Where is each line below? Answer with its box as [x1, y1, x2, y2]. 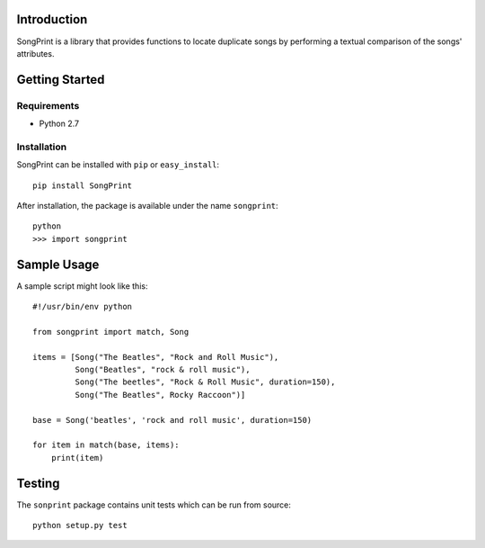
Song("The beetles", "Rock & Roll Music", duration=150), [75, 377, 336, 387]
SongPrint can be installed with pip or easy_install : [16, 159, 220, 170]
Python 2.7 [39, 118, 80, 130]
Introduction [16, 12, 88, 27]
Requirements [16, 99, 80, 112]
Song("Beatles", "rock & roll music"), [75, 364, 251, 375]
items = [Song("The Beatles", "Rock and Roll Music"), [32, 352, 279, 362]
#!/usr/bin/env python [32, 301, 133, 312]
